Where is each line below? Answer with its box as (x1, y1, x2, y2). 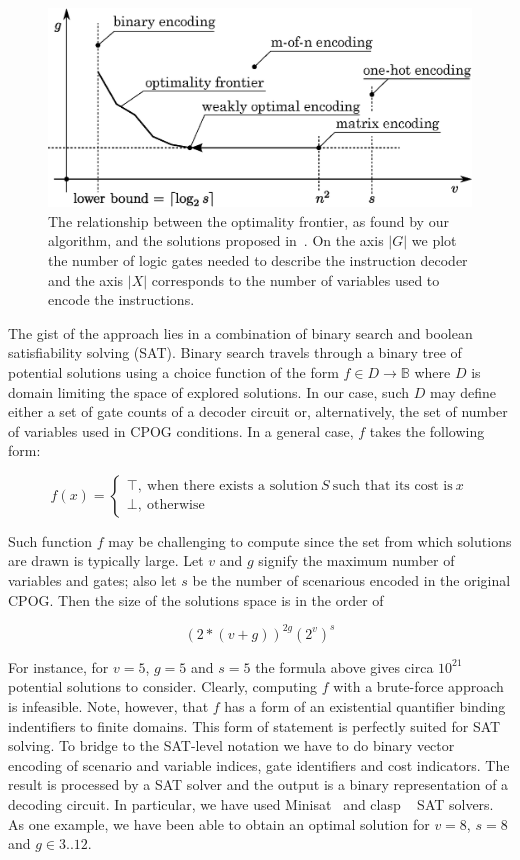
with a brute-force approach (333, 676, 504, 697)
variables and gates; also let (8, 570, 177, 591)
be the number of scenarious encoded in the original (192, 570, 511, 591)
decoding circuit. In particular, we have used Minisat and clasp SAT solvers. (8, 793, 494, 814)
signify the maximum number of (258, 550, 455, 571)
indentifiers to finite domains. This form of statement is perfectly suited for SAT (8, 715, 501, 736)
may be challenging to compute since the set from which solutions (108, 530, 512, 551)
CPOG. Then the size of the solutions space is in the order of (8, 589, 384, 610)
